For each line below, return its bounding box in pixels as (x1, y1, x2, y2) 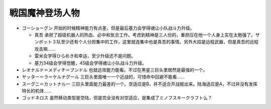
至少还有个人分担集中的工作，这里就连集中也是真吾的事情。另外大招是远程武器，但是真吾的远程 (60, 39, 258, 45)
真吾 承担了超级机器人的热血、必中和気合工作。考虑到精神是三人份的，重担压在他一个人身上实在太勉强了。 (34, 31, 255, 37)
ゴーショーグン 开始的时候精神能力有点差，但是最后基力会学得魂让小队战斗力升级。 (22, 25, 195, 31)
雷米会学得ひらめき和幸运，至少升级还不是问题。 (34, 53, 135, 59)
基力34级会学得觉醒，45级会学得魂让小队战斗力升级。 (34, 60, 147, 66)
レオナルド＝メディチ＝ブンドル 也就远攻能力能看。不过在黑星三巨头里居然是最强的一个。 (22, 66, 208, 72)
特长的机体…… (22, 88, 52, 94)
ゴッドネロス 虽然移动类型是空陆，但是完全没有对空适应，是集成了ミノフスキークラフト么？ (22, 95, 212, 101)
